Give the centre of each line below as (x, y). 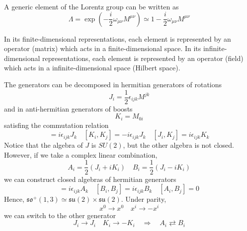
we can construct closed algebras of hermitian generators (90, 179)
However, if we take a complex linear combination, (81, 154)
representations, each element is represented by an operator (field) (143, 58)
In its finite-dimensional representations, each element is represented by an (118, 38)
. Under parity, (144, 199)
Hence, (14, 199)
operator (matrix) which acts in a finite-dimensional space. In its (103, 48)
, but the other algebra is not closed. (178, 145)
